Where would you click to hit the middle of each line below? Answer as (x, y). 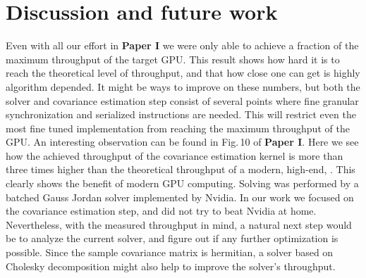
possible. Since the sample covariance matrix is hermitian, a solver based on (170, 252)
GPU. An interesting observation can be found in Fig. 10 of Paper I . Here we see (182, 142)
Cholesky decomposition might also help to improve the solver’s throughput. (171, 266)
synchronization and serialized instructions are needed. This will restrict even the (181, 114)
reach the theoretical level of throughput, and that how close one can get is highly (183, 73)
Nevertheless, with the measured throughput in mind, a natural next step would (179, 224)
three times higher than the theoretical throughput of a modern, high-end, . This (181, 169)
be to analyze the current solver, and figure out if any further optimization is (172, 238)
